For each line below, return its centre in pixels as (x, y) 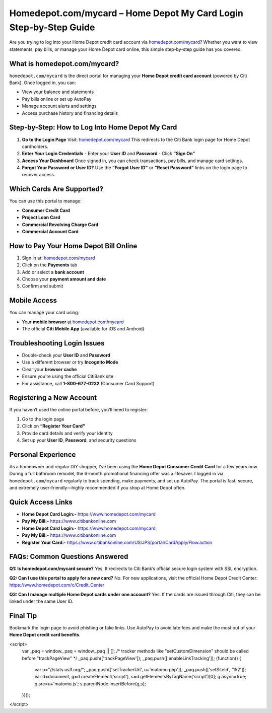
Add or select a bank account (53, 272)
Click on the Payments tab (50, 265)
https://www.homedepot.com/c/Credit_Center (57, 585)
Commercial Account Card (50, 231)
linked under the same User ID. (41, 601)
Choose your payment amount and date (64, 279)
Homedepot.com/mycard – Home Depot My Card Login (126, 13)
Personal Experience (43, 454)
